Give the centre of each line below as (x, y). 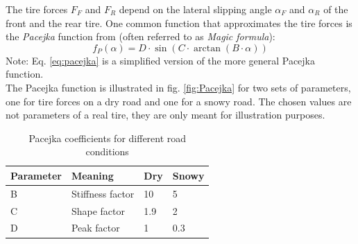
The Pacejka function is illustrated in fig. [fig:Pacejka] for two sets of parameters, (178, 87)
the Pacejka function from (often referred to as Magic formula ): (140, 36)
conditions (107, 151)
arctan (207, 48)
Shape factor (98, 210)
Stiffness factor (103, 193)
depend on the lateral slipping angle (195, 9)
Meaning (92, 175)
